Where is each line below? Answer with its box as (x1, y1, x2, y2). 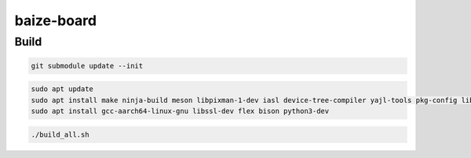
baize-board (14, 12, 97, 29)
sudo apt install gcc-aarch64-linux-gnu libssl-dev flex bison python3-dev (31, 107, 330, 116)
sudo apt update (31, 85, 94, 94)
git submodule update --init (31, 61, 144, 70)
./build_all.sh (31, 130, 89, 139)
